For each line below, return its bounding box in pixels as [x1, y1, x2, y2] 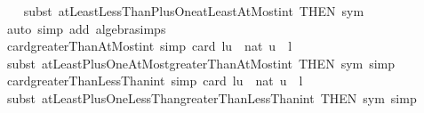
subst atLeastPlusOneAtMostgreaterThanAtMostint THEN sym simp [6, 53, 396, 72]
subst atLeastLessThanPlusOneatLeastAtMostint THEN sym [23, 2, 364, 20]
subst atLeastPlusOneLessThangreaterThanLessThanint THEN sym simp [6, 88, 417, 107]
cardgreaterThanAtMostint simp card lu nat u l [6, 36, 292, 55]
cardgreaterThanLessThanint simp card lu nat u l [6, 71, 303, 90]
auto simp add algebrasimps [6, 19, 166, 37]
